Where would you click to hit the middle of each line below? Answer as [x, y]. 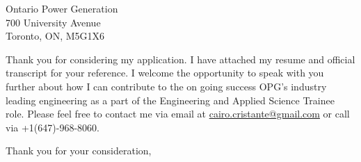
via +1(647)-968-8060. [53, 127]
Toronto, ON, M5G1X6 [55, 36]
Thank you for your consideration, [79, 151]
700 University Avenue [53, 22]
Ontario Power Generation [62, 8]
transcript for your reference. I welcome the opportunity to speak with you [165, 73]
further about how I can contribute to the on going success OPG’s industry [166, 86]
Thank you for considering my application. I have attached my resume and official [180, 59]
